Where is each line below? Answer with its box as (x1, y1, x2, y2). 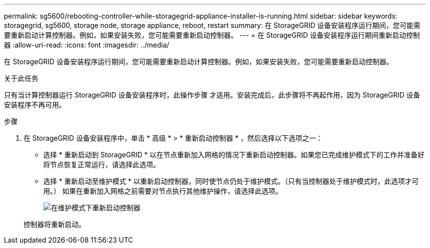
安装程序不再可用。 (4, 100, 66, 109)
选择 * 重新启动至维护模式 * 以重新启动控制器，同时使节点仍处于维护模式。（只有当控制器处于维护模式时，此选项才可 (43, 177, 419, 185)
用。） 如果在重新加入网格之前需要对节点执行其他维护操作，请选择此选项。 (43, 187, 282, 195)
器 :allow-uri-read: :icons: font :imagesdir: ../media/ (4, 41, 169, 49)
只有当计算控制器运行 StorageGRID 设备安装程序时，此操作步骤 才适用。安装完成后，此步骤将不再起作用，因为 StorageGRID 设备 (4, 91, 420, 99)
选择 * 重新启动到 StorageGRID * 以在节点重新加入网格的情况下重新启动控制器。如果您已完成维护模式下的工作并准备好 (43, 150, 425, 159)
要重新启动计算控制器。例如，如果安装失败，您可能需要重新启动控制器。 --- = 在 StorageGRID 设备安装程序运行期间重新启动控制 (4, 31, 420, 39)
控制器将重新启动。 (24, 220, 85, 228)
